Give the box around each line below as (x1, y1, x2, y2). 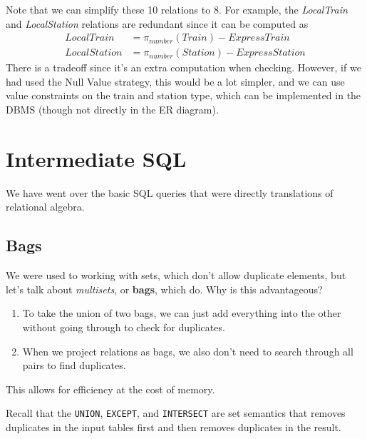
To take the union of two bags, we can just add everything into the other (22, 306, 341, 321)
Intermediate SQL (6, 143, 187, 173)
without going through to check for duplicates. (22, 319, 225, 334)
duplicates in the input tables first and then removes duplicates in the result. (6, 419, 341, 434)
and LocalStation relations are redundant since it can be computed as (6, 16, 309, 31)
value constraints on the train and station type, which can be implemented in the (6, 88, 361, 103)
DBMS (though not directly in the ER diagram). (6, 102, 219, 117)
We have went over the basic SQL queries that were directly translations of (6, 185, 334, 200)
